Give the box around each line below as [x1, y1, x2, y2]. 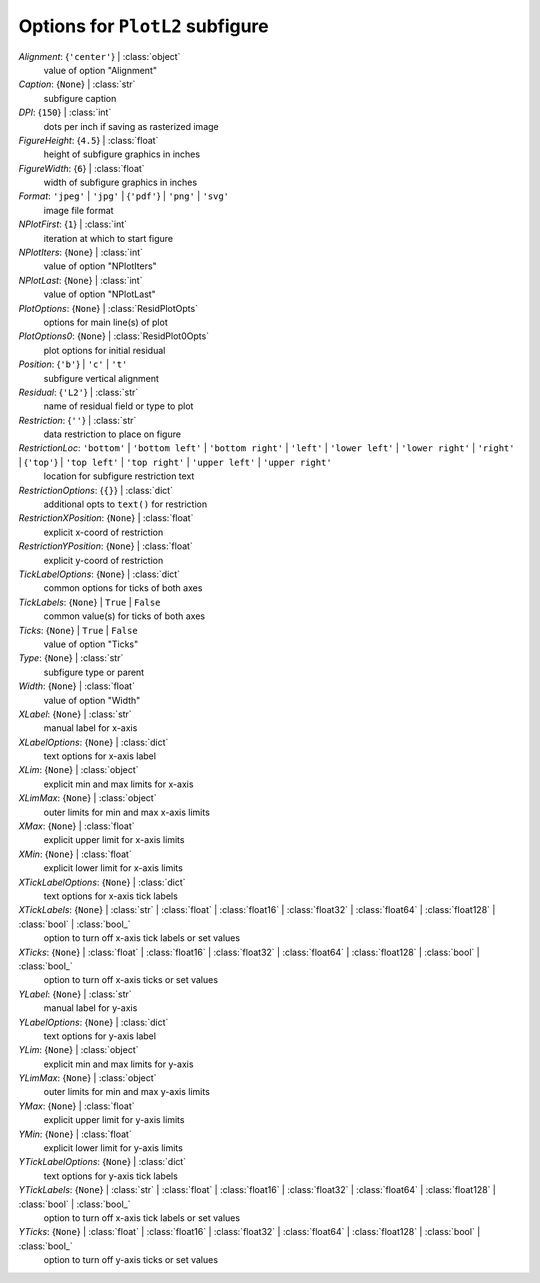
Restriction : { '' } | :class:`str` [18, 414, 137, 426]
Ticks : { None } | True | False [18, 624, 139, 636]
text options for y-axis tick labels [43, 1170, 179, 1182]
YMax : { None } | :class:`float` [18, 1100, 135, 1112]
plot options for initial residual [43, 344, 166, 356]
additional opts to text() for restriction [43, 498, 208, 510]
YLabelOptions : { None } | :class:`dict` [18, 1016, 169, 1028]
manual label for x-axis [43, 722, 138, 734]
